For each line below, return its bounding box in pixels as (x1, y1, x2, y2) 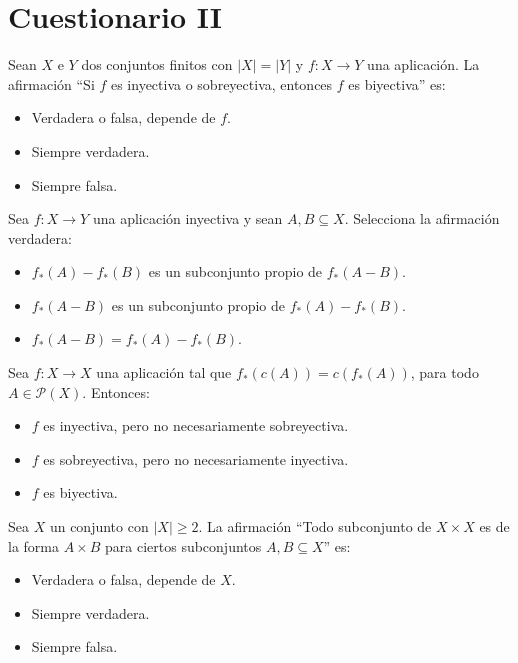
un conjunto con (49, 516, 149, 537)
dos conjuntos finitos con (81, 54, 233, 75)
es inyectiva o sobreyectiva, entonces (110, 73, 333, 94)
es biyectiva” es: (348, 73, 446, 94)
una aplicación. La (367, 54, 480, 75)
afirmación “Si (8, 73, 95, 94)
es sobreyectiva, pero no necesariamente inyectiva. (43, 448, 349, 469)
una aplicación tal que (96, 362, 232, 383)
